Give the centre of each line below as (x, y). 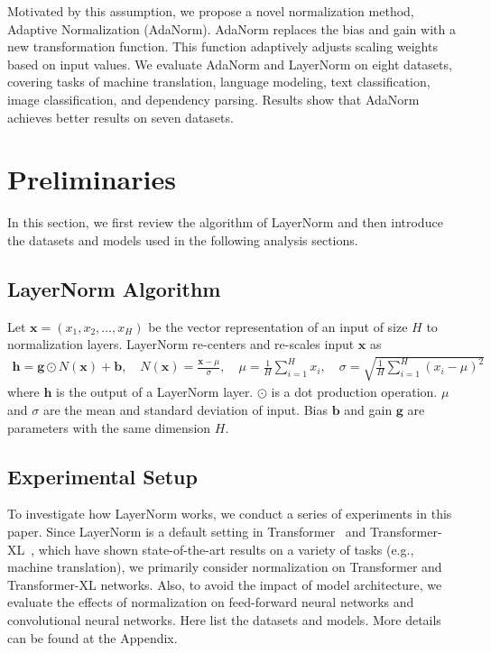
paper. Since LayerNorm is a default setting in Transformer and (187, 532)
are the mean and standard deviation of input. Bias (185, 410)
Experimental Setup (102, 476)
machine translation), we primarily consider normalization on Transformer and (225, 567)
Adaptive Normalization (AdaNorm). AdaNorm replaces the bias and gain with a (232, 28)
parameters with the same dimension (109, 427)
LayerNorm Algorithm (114, 288)
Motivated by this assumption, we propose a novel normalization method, (211, 11)
